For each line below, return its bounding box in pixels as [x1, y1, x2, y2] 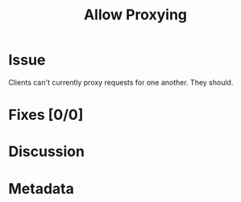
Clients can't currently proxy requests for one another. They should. [8, 77, 234, 87]
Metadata [8, 179, 74, 198]
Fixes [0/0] [8, 106, 84, 124]
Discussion [8, 142, 85, 161]
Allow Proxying [83, 6, 188, 24]
